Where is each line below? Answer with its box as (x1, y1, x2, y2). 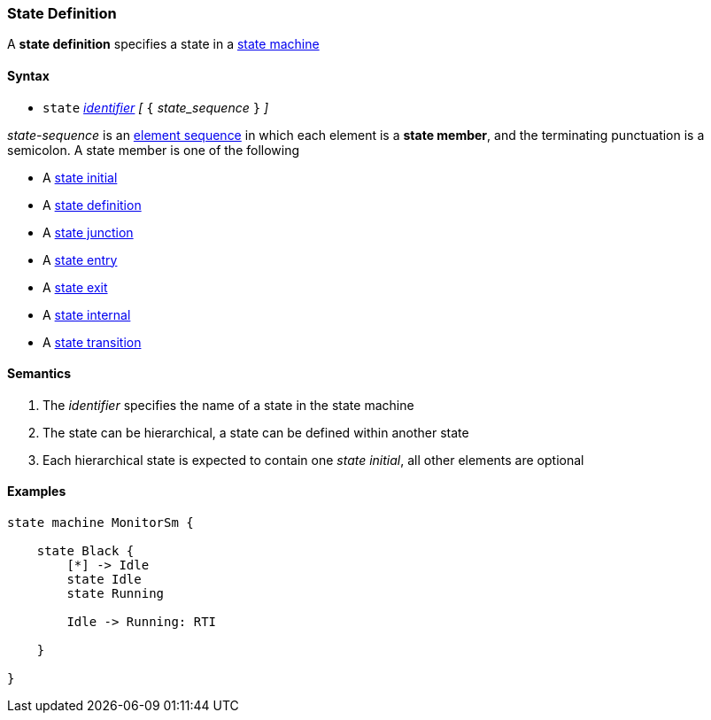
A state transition (43, 334, 142, 350)
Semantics (7, 366, 72, 382)
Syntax (7, 67, 50, 83)
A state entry (43, 252, 118, 267)
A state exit (43, 279, 108, 295)
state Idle (66, 572, 142, 587)
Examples (7, 484, 66, 499)
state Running (66, 586, 165, 601)
